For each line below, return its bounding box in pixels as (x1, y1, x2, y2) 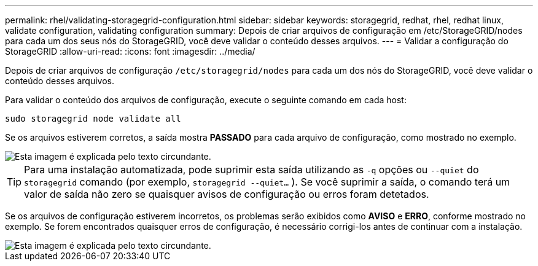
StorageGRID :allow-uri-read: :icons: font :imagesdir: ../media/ (5, 46, 255, 57)
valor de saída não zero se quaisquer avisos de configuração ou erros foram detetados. (24, 188, 429, 200)
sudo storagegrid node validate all (5, 114, 181, 123)
